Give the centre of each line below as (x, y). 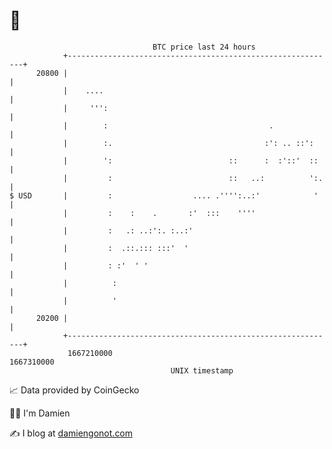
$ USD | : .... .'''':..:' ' (164, 195)
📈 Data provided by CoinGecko (74, 390)
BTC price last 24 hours (204, 47)
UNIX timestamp (202, 370)
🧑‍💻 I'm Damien (40, 413)
